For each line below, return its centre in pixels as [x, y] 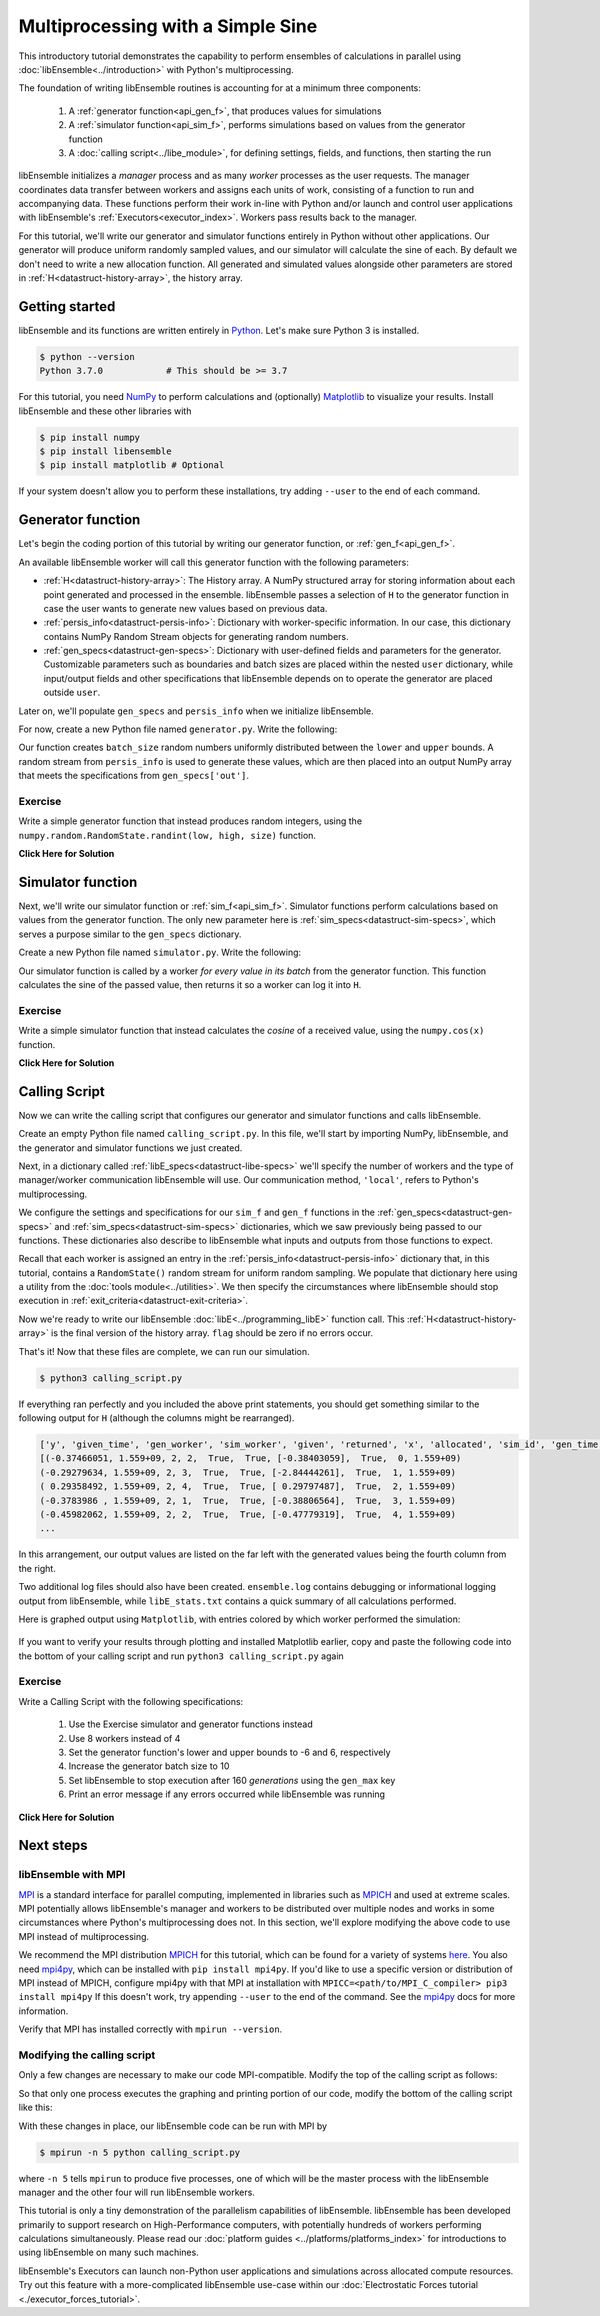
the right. [37, 1568]
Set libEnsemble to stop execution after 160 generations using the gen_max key [232, 1780]
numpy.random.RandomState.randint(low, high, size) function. [167, 835]
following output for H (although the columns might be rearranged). [156, 1418]
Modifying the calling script [87, 2055]
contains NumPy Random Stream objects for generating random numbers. [196, 636]
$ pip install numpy [89, 437]
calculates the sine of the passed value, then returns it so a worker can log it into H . [190, 984]
